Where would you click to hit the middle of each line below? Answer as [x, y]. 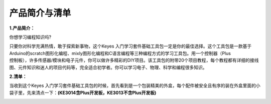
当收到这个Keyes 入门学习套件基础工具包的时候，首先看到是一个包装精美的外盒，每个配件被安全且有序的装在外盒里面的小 [135, 85]
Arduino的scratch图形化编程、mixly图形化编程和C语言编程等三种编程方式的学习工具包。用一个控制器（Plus [120, 53]
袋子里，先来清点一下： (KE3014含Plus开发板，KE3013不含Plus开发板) [83, 92]
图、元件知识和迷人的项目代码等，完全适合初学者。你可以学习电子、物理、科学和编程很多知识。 [108, 67]
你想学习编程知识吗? [30, 37]
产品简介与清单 [40, 13]
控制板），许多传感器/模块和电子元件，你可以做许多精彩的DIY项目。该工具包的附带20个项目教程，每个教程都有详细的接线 [134, 60]
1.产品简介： [22, 28]
